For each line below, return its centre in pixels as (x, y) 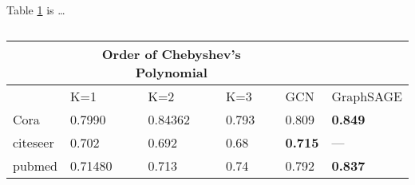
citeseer (34, 142)
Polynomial (171, 72)
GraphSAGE (367, 96)
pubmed (36, 165)
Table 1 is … (36, 10)
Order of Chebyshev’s (171, 53)
